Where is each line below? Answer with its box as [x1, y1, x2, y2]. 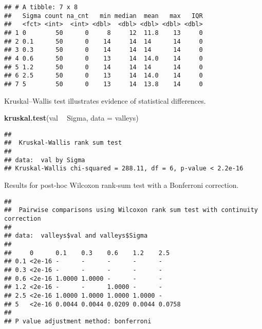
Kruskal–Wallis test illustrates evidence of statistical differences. [4, 95, 206, 106]
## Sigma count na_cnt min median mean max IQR [4, 12, 203, 20]
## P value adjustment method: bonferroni [4, 317, 152, 325]
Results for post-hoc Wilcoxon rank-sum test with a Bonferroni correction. [4, 180, 239, 190]
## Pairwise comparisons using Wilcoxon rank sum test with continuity [4, 206, 258, 214]
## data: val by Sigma [4, 156, 85, 164]
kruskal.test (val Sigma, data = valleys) [4, 112, 139, 123]
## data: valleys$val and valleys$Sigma [4, 232, 148, 240]
